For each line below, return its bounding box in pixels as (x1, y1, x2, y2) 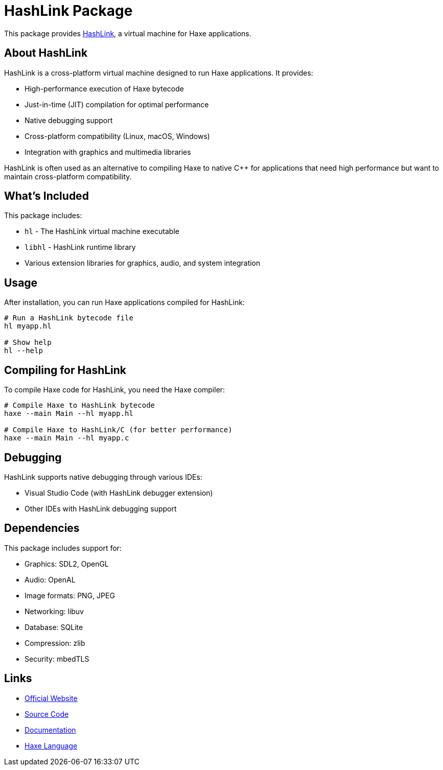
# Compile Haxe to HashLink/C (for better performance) (4, 426, 232, 434)
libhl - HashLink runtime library (25, 243, 136, 252)
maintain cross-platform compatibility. (4, 172, 132, 181)
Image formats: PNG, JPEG (25, 591, 115, 600)
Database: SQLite (25, 622, 83, 632)
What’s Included (4, 190, 89, 203)
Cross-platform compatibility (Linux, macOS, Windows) (25, 131, 210, 141)
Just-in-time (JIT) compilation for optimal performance (25, 100, 209, 109)
